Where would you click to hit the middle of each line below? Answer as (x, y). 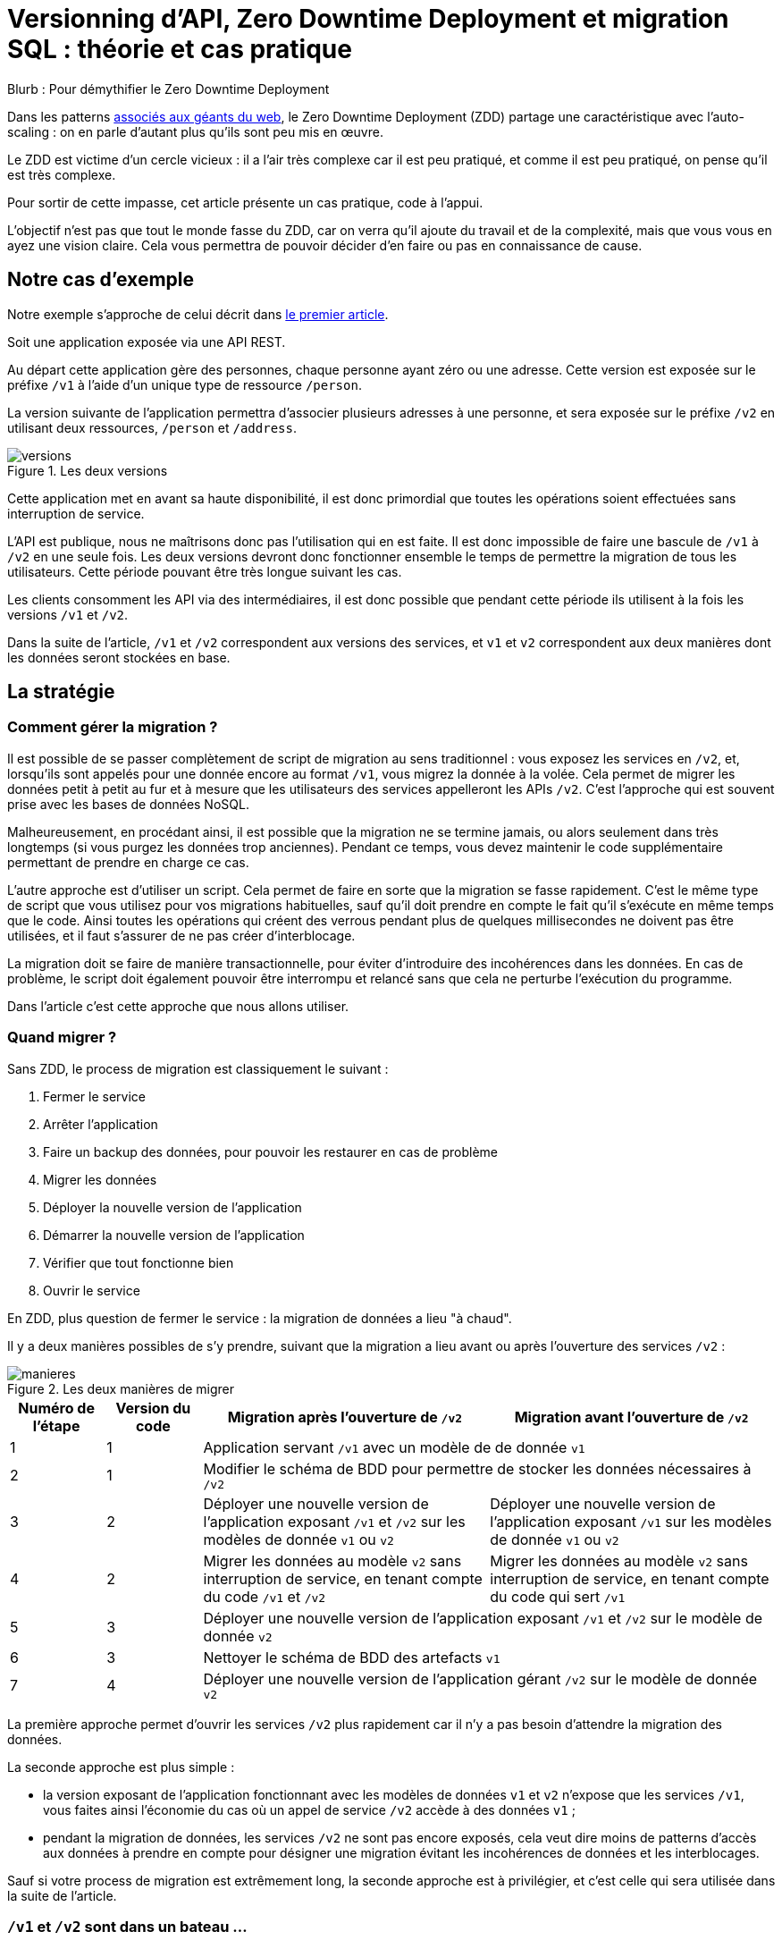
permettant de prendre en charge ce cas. (128, 862)
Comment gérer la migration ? (113, 727)
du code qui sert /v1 (558, 1596)
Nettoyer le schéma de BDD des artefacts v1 (352, 1657)
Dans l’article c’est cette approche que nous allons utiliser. (178, 1006)
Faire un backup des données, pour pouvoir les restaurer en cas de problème (270, 1151)
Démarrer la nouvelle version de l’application (174, 1235)
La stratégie (61, 692)
